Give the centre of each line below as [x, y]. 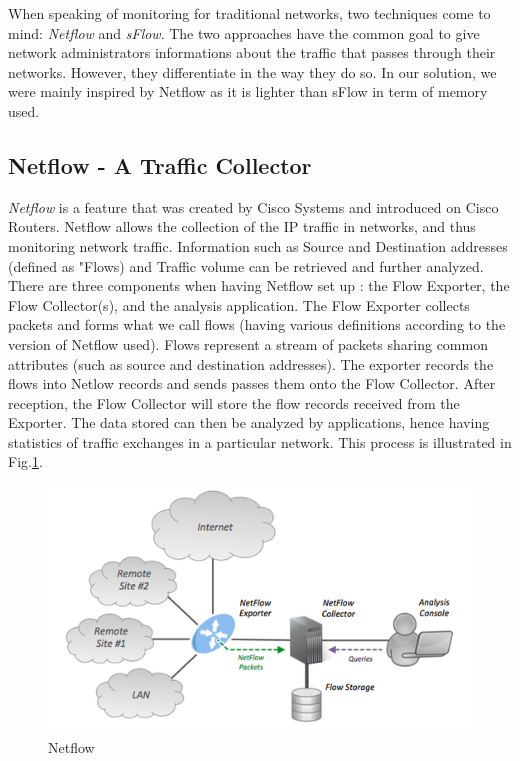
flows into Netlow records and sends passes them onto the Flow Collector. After [252, 383]
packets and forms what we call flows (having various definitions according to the [257, 324]
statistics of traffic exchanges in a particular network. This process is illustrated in [260, 441]
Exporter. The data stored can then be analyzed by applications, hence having [249, 422]
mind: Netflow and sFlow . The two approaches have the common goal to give [244, 32]
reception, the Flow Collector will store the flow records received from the [234, 402]
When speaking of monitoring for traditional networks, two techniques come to [249, 13]
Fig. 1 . [25, 461]
